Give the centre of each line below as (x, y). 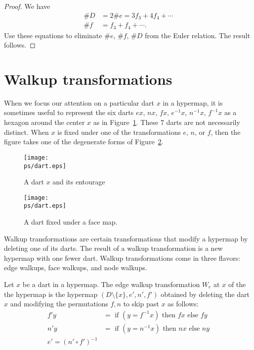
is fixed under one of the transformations (119, 132)
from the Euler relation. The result (198, 35)
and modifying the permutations (59, 304)
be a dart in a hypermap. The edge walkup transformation (111, 284)
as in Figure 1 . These (126, 122)
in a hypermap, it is (193, 102)
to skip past (141, 304)
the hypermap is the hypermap (51, 294)
